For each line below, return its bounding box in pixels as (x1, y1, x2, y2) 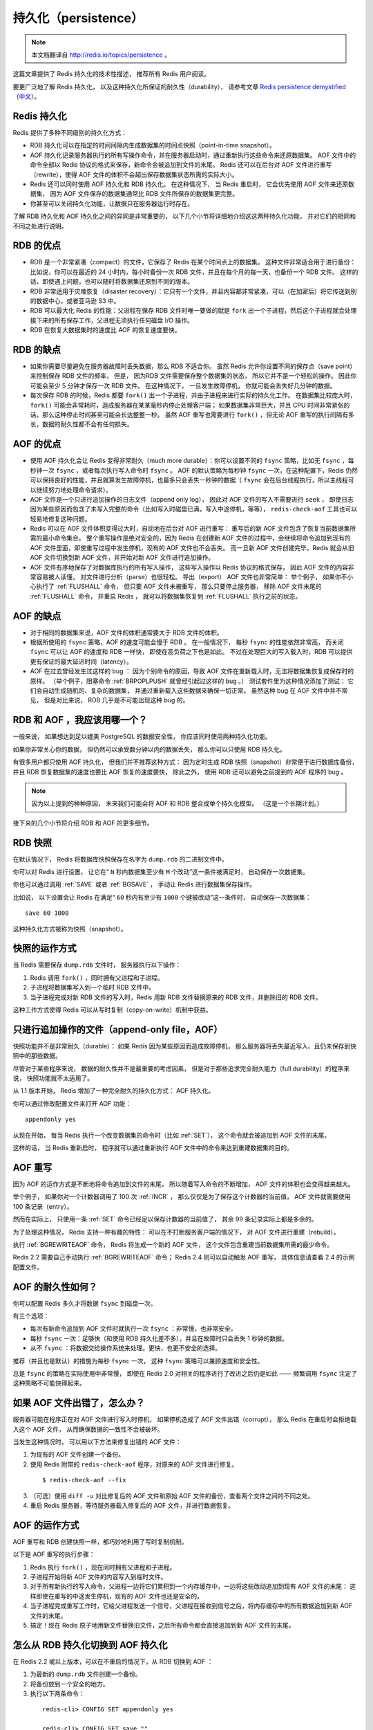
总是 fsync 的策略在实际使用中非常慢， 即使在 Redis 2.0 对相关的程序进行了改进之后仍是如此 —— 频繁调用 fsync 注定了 (12, 1369, 358, 1377)
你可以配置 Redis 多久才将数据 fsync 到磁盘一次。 (12, 1299, 157, 1307)
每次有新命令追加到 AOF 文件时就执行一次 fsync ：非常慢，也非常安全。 (30, 1324, 238, 1333)
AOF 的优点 (12, 438, 61, 450)
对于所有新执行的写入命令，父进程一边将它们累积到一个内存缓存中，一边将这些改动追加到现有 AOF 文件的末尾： (30, 1582, 349, 1591)
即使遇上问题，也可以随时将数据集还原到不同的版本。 (41, 277, 193, 286)
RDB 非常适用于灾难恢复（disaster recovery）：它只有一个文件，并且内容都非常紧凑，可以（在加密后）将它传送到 (30, 287, 352, 295)
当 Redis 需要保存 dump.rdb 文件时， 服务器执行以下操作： (12, 960, 182, 969)
